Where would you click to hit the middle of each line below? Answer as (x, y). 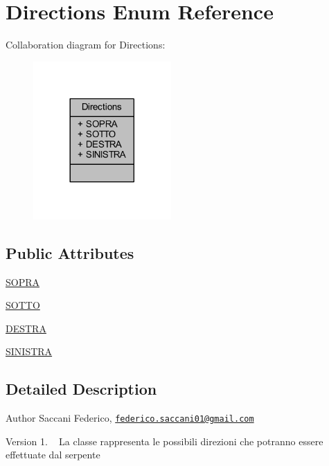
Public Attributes (70, 252)
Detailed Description (81, 389)
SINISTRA (29, 351)
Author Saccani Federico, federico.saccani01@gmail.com (130, 418)
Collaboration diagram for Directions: (86, 45)
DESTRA (26, 328)
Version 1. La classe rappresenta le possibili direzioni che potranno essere (164, 441)
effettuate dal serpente (53, 455)
